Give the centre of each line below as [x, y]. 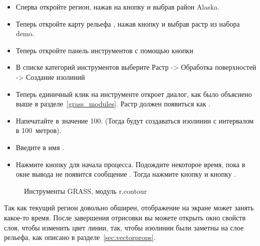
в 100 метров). [39, 130]
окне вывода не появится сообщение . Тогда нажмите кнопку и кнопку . [126, 174]
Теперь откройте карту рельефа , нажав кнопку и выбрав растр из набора [128, 23]
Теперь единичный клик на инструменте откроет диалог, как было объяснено [134, 94]
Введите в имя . [40, 147]
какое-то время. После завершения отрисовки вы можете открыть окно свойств [125, 217]
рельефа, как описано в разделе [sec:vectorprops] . [80, 237]
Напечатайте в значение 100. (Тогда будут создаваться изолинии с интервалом [135, 120]
